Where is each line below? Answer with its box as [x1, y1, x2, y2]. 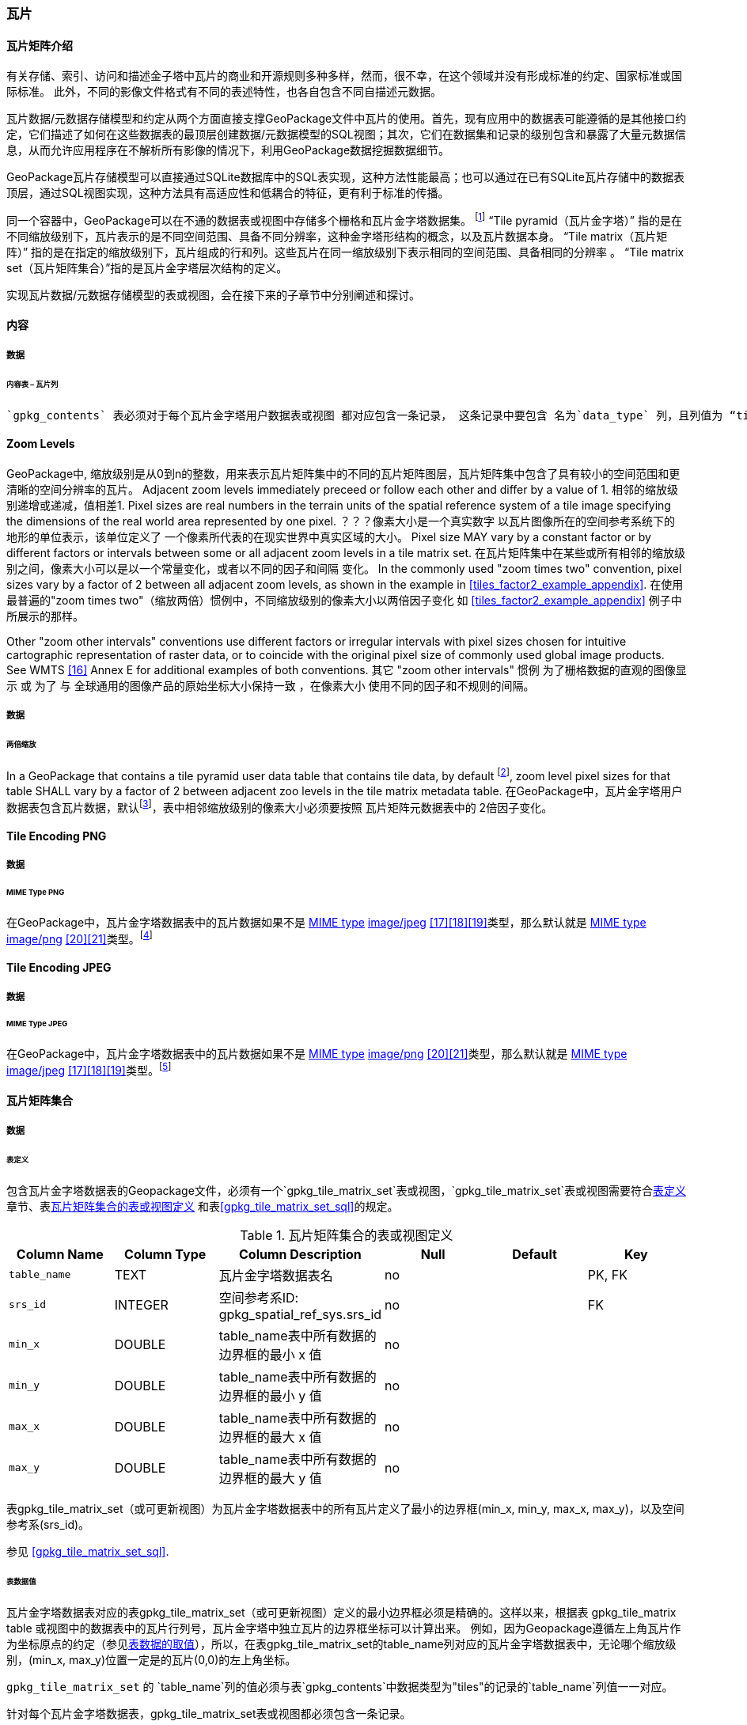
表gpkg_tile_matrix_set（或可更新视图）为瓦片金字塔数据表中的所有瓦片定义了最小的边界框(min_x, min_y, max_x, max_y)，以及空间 [6, 1501, 684, 1515]
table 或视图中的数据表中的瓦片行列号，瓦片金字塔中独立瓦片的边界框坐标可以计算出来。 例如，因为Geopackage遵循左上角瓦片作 [6, 1621, 681, 1636]
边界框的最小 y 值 [218, 1387, 322, 1404]
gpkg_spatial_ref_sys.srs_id [218, 1306, 382, 1322]
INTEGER [114, 1296, 169, 1313]
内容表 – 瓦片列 [6, 379, 59, 389]
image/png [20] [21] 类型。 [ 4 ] [6, 929, 153, 946]
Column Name [16, 1245, 104, 1262]
